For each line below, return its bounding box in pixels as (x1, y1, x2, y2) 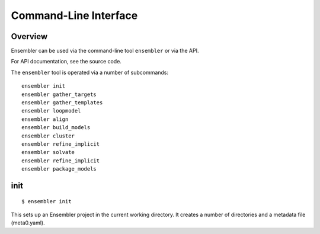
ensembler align (21, 116, 69, 123)
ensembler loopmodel (21, 107, 81, 114)
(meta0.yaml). (11, 219, 46, 226)
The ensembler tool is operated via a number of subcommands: (11, 69, 169, 76)
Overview (11, 31, 48, 41)
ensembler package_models (21, 166, 97, 172)
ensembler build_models (21, 124, 91, 131)
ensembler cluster (21, 132, 75, 139)
